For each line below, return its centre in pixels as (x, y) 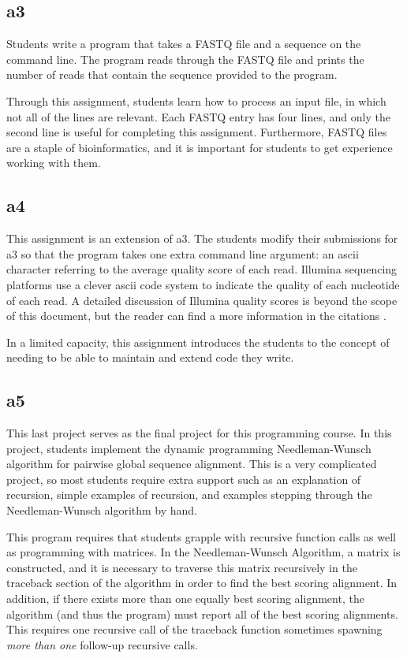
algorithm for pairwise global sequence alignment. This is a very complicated (192, 464)
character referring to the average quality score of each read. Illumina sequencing (202, 269)
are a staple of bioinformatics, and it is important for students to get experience (200, 147)
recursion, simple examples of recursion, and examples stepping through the (189, 494)
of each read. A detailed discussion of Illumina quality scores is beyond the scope (202, 300)
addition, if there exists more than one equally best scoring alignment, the (185, 599)
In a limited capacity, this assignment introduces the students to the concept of (198, 342)
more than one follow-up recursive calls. (102, 644)
